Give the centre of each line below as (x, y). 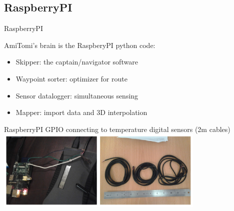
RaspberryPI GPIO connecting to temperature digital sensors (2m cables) (117, 129)
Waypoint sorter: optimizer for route (71, 78)
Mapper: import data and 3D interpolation (81, 112)
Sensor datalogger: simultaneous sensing (77, 95)
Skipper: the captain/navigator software (77, 62)
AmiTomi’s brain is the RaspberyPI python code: (80, 45)
